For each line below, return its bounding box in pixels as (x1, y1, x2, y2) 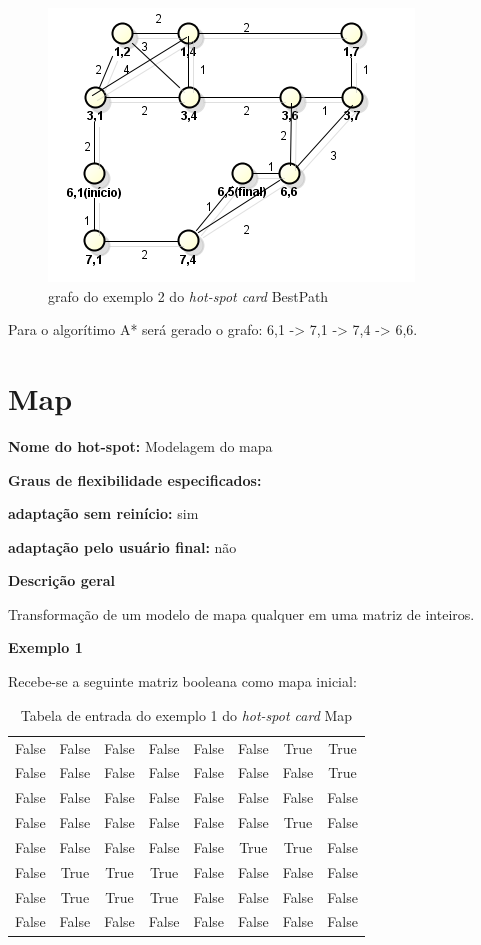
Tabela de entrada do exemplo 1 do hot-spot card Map (20, 704, 353, 725)
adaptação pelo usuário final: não (8, 536, 237, 557)
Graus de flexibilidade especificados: (8, 469, 262, 490)
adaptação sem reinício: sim (8, 503, 199, 524)
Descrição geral (8, 570, 116, 591)
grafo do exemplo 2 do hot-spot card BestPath (48, 285, 329, 306)
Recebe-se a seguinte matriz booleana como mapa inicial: (8, 671, 357, 692)
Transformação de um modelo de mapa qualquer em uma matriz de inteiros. (8, 603, 475, 624)
